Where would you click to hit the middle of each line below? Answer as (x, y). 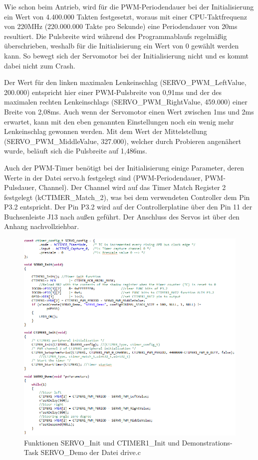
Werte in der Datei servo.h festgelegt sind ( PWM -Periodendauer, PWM (114, 177)
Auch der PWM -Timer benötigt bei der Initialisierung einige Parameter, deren (124, 167)
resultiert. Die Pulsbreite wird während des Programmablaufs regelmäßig (116, 36)
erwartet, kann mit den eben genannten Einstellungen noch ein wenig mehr (119, 121)
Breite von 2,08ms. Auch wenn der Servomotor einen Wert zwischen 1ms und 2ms (129, 111)
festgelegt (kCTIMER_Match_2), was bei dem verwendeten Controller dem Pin (127, 197)
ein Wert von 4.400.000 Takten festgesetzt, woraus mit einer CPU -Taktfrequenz (126, 16)
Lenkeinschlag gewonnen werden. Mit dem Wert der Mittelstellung (106, 131)
